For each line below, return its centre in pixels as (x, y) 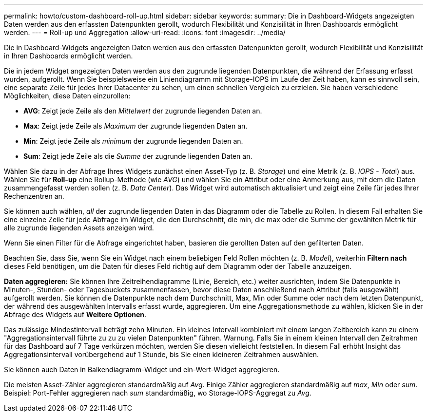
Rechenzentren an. (34, 196)
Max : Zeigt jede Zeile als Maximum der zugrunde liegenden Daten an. (136, 126)
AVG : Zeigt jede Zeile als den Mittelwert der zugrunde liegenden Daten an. (143, 111)
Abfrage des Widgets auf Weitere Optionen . (75, 314)
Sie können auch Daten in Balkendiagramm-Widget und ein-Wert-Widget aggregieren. (142, 369)
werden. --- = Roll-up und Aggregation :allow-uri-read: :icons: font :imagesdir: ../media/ (145, 32)
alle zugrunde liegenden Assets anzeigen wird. (79, 228)
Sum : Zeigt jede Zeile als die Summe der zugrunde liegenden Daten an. (138, 156)
